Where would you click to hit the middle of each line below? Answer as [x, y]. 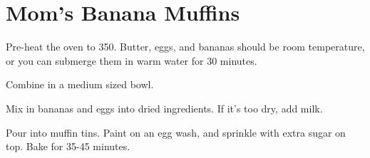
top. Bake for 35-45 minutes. [68, 146]
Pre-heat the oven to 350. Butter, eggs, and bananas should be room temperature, [185, 47]
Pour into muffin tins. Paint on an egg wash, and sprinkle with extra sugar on [176, 132]
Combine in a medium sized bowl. [80, 84]
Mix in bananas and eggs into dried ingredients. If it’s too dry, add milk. [164, 108]
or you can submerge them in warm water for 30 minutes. [132, 60]
